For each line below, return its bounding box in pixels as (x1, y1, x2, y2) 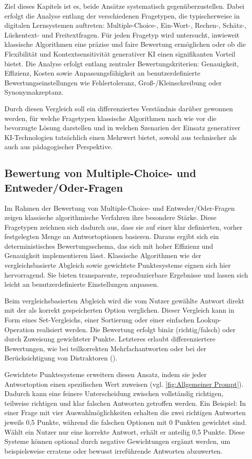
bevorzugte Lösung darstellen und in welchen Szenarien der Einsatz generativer (4, 122, 241, 133)
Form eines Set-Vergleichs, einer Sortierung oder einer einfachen (4, 315, 195, 325)
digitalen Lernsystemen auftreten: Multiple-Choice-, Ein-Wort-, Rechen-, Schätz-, (4, 20, 247, 30)
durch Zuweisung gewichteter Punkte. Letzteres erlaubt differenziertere (4, 334, 216, 344)
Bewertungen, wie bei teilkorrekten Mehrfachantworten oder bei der (4, 343, 207, 353)
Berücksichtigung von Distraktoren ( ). (4, 353, 118, 363)
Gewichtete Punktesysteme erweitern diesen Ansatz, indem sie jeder (4, 369, 207, 379)
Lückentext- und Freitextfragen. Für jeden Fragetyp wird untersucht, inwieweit (4, 29, 240, 40)
